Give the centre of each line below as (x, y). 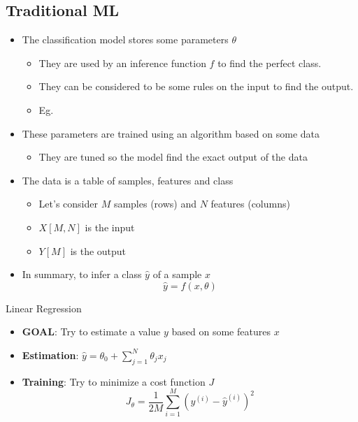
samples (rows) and (155, 204)
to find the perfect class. (270, 63)
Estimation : (50, 355)
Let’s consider (68, 204)
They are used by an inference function (122, 63)
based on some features (221, 332)
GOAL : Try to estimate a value (91, 332)
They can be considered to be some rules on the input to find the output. (196, 86)
